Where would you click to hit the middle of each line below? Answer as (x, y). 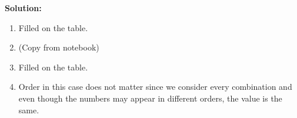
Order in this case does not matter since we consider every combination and (155, 87)
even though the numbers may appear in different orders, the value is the (150, 98)
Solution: (23, 8)
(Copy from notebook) (59, 47)
